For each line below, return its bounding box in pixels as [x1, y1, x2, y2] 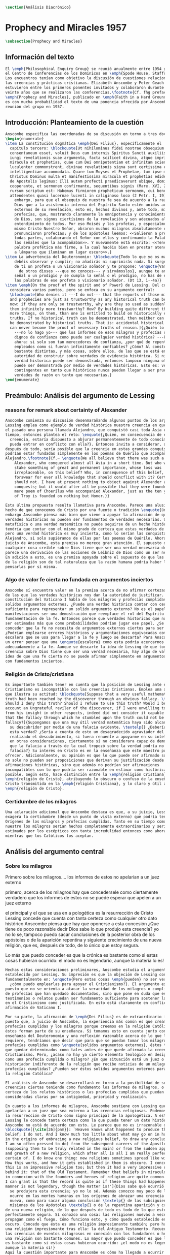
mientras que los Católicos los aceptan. [5, 833, 94, 838]
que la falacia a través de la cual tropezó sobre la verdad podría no [10, 743, 164, 749]
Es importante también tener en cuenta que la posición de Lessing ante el [5, 682, 168, 687]
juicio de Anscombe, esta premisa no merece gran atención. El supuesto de [5, 541, 168, 546]
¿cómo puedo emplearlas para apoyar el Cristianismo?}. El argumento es [10, 981, 166, 987]
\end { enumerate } [5, 377, 39, 382]
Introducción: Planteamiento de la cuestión [5, 118, 144, 127]
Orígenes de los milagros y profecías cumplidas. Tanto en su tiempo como [5, 819, 166, 824]
